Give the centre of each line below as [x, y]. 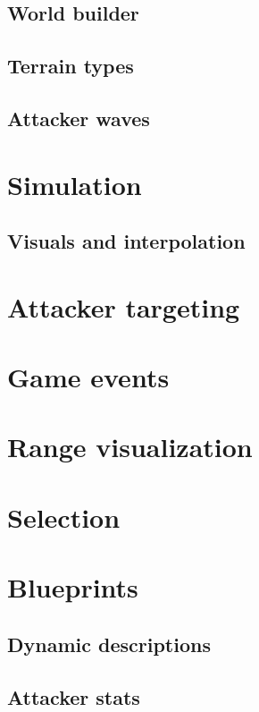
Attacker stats [74, 696]
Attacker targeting [124, 306]
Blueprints [73, 587]
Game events [88, 377]
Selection [64, 517]
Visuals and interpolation [126, 241]
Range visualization [130, 447]
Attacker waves [79, 118]
